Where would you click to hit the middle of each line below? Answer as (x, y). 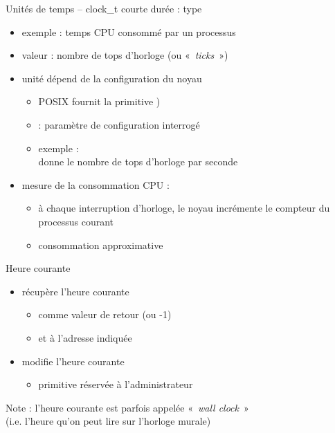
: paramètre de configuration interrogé (119, 124)
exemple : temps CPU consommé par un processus (129, 31)
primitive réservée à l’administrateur (116, 384)
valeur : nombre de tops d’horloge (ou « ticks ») (125, 55)
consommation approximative (101, 245)
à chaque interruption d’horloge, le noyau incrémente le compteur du (184, 208)
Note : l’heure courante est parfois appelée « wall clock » (127, 407)
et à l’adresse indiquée (85, 337)
